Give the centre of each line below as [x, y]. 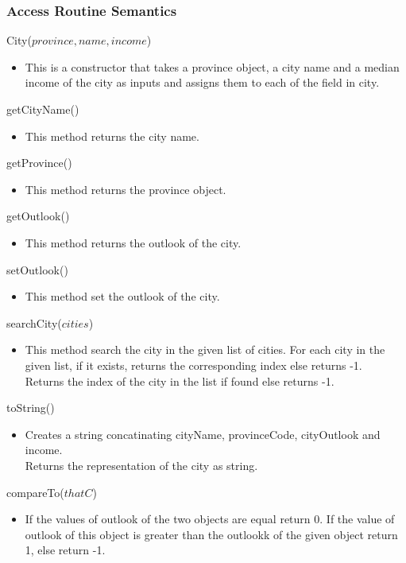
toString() [31, 408]
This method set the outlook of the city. [122, 296]
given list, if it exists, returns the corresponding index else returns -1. [193, 365]
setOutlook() [37, 269]
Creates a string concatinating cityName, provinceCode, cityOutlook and [203, 434]
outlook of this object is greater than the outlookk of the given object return [211, 534]
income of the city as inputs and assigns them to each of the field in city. [202, 82]
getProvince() [39, 163]
